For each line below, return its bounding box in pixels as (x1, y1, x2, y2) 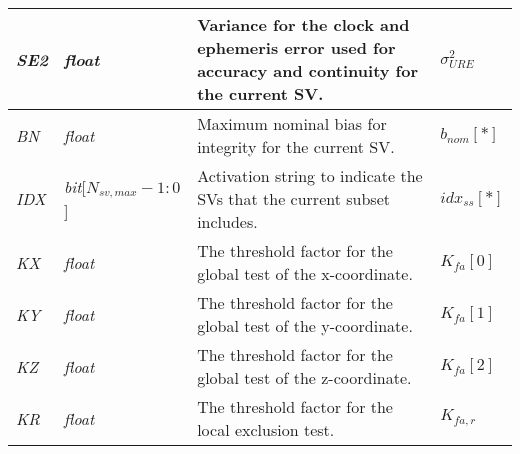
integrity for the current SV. (197, 135, 395, 158)
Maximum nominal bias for (197, 112, 387, 135)
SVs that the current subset (197, 187, 390, 210)
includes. (197, 210, 258, 233)
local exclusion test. (197, 418, 335, 441)
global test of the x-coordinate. (197, 262, 413, 285)
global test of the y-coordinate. (197, 314, 413, 337)
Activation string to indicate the (197, 164, 423, 187)
